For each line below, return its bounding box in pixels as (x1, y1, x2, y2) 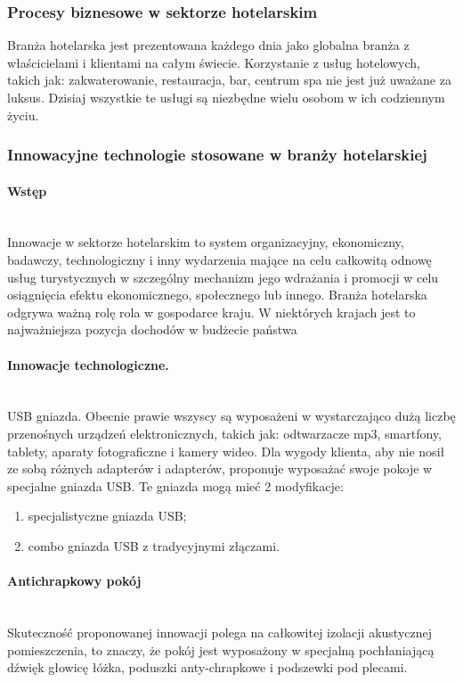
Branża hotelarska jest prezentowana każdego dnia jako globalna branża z (7, 36, 410, 54)
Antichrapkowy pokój (7, 571, 142, 590)
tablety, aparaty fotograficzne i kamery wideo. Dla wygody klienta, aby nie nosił (7, 441, 445, 460)
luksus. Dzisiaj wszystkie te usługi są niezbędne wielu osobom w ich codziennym (7, 88, 445, 106)
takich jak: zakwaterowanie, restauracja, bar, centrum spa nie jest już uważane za (7, 70, 451, 89)
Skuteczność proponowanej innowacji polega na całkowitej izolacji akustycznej (7, 622, 433, 641)
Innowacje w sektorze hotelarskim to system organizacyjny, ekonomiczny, (7, 233, 404, 251)
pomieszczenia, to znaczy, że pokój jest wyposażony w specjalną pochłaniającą (7, 640, 435, 659)
